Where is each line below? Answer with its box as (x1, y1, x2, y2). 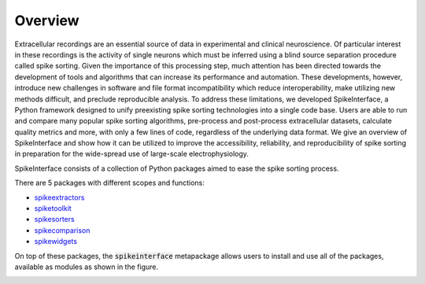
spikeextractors (34, 193, 85, 202)
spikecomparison (34, 225, 91, 235)
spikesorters (34, 215, 75, 224)
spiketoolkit (34, 204, 72, 213)
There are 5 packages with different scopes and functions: (14, 178, 205, 188)
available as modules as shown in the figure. (14, 262, 159, 271)
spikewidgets (34, 237, 78, 246)
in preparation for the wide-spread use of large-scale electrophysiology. (14, 149, 249, 159)
